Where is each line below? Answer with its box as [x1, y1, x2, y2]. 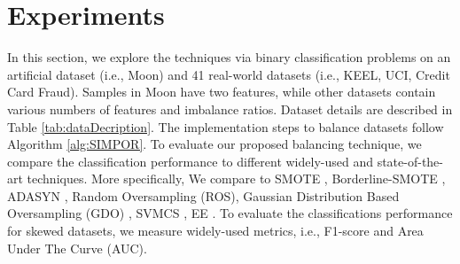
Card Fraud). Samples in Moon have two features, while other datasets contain [7, 82, 436, 101]
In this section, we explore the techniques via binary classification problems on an [7, 48, 451, 66]
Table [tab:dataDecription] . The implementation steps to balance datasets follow [7, 117, 444, 136]
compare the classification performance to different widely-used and [7, 151, 373, 170]
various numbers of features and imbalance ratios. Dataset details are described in [7, 99, 453, 118]
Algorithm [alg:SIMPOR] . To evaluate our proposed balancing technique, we [7, 135, 422, 153]
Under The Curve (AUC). [7, 238, 147, 257]
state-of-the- [377, 151, 443, 170]
